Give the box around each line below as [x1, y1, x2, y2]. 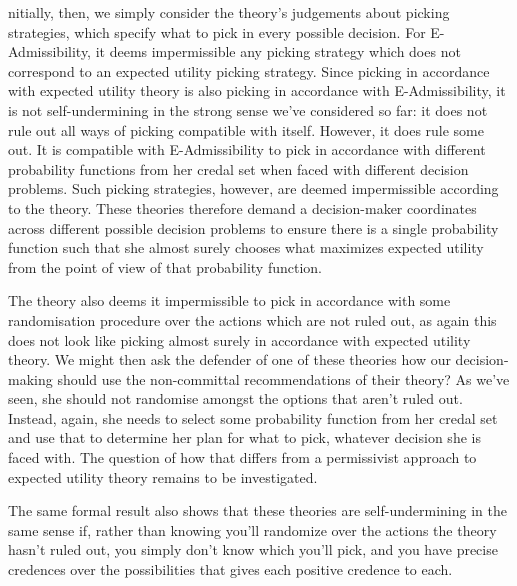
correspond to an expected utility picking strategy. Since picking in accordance [8, 60, 490, 81]
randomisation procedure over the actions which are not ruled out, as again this [8, 309, 497, 330]
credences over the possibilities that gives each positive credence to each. [8, 559, 453, 580]
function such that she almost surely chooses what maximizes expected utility [8, 237, 484, 258]
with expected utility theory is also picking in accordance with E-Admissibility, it [8, 80, 506, 101]
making [8, 368, 53, 389]
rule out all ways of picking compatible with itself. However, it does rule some [8, 119, 484, 140]
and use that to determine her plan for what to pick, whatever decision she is [8, 427, 481, 448]
